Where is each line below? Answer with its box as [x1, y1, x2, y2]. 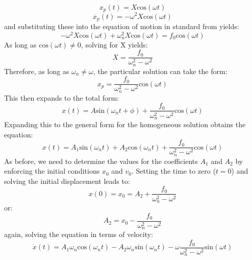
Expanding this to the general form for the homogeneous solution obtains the [4, 119, 246, 129]
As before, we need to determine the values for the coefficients [4, 155, 198, 166]
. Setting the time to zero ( [131, 166, 216, 176]
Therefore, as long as [4, 65, 69, 76]
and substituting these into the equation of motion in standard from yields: [4, 20, 239, 31]
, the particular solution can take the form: [93, 65, 228, 76]
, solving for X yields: [81, 39, 148, 50]
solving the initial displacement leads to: [4, 175, 130, 186]
